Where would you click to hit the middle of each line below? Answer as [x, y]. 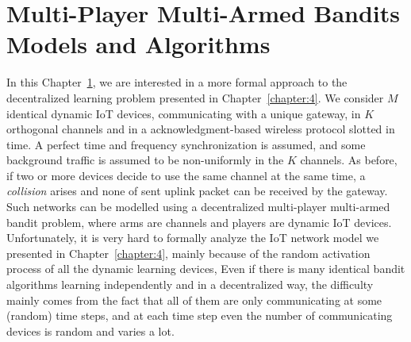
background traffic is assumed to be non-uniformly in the [145, 160]
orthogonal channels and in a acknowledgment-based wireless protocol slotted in [201, 129]
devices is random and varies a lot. [90, 330]
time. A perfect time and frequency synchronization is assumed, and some [186, 144]
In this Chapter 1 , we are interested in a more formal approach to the [177, 82]
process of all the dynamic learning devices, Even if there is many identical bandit [206, 269]
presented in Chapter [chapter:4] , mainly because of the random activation [188, 253]
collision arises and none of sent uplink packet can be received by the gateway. [197, 191]
